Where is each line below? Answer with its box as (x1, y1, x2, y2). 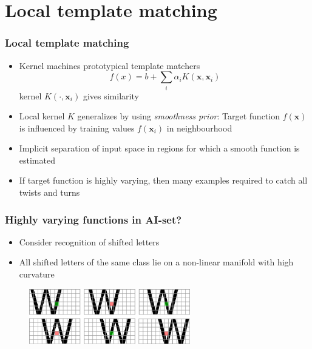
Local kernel (19, 110, 65, 122)
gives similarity (83, 89, 139, 102)
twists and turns (19, 186, 80, 199)
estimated (19, 153, 55, 166)
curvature (19, 268, 55, 281)
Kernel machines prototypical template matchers (19, 59, 200, 71)
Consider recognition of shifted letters (19, 235, 160, 248)
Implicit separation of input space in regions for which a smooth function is (19, 142, 300, 155)
